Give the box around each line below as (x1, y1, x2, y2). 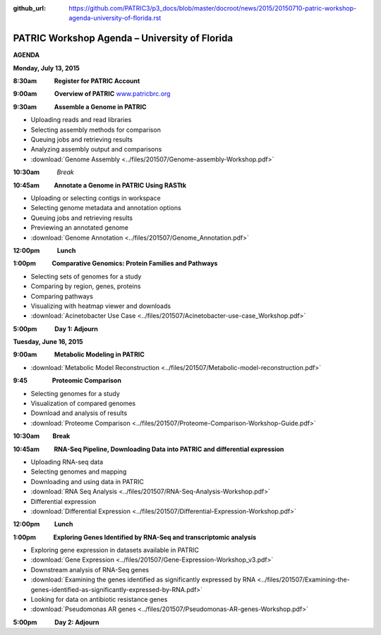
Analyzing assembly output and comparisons (30, 145, 162, 154)
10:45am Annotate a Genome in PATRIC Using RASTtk (13, 180, 187, 190)
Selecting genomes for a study (30, 389, 120, 397)
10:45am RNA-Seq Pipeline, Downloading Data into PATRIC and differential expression (13, 445, 284, 453)
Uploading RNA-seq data (30, 457, 104, 466)
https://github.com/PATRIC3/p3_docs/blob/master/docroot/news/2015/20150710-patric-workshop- (68, 4, 356, 12)
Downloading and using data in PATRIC (30, 477, 144, 486)
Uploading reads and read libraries (30, 116, 132, 124)
